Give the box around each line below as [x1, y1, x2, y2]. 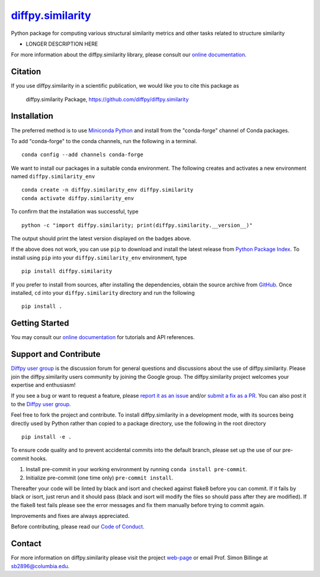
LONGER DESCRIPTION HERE [25, 40, 98, 47]
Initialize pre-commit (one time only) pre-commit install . [25, 474, 174, 481]
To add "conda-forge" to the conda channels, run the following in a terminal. [11, 137, 197, 144]
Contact [11, 539, 41, 549]
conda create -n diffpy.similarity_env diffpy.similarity [21, 186, 194, 194]
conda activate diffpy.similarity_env [21, 195, 135, 201]
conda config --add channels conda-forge [21, 151, 143, 158]
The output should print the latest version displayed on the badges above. [11, 235, 191, 242]
